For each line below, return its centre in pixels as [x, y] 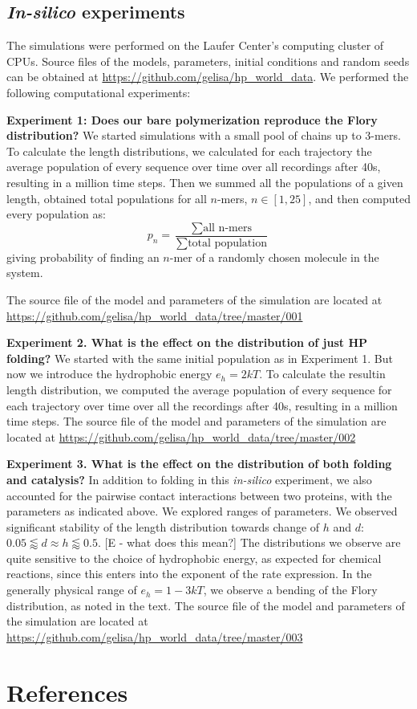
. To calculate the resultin [322, 374]
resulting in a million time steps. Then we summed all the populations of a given [205, 182]
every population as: [56, 214]
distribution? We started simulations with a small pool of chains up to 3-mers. [204, 135]
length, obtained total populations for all [107, 198]
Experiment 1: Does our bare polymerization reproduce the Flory [192, 119]
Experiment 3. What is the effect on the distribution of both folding [199, 464]
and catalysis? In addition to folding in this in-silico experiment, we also [189, 479]
